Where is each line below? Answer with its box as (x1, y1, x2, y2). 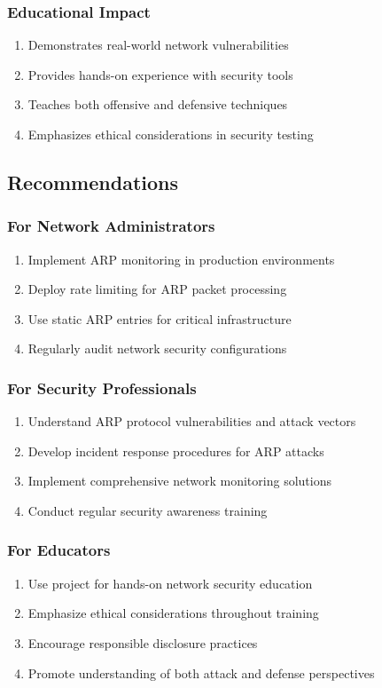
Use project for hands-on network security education (27, 573, 313, 592)
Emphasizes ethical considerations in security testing (27, 125, 314, 143)
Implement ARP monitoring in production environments (27, 249, 335, 268)
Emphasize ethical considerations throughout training (27, 604, 319, 622)
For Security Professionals (7, 376, 197, 399)
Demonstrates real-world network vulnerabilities (27, 36, 289, 54)
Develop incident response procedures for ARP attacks (27, 441, 324, 460)
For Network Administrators (7, 215, 215, 237)
